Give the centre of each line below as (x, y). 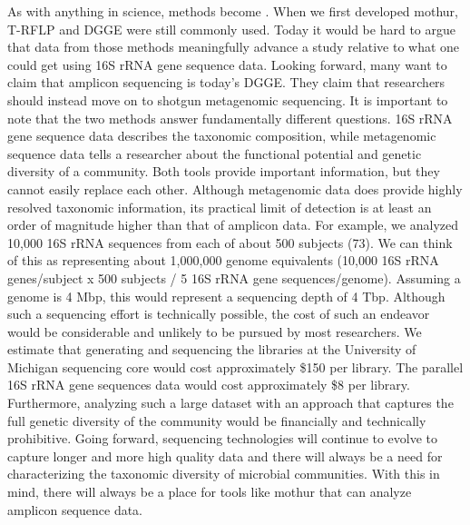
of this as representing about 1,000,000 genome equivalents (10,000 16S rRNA (223, 260)
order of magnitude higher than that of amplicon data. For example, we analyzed (233, 225)
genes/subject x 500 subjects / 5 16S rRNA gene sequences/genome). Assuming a (234, 277)
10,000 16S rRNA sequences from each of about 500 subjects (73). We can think (230, 242)
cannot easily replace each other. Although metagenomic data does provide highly (235, 188)
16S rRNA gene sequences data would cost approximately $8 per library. (209, 385)
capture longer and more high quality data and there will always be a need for (225, 456)
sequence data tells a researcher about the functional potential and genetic (215, 153)
